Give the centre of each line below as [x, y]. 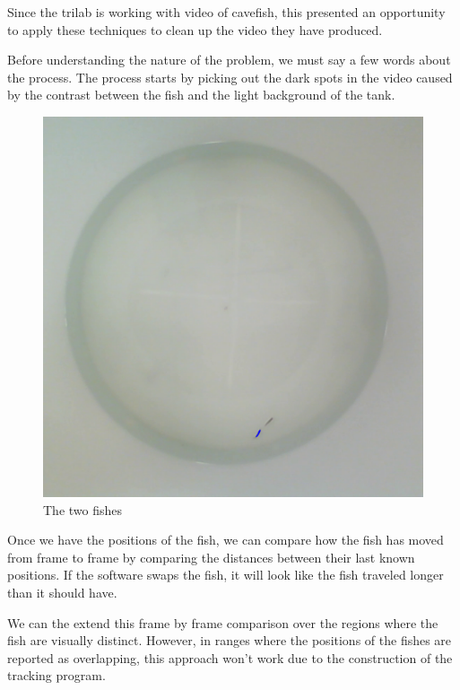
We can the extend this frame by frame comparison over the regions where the [223, 622]
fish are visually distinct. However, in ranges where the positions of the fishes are [230, 640]
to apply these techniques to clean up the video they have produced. [195, 29]
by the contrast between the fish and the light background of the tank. [201, 95]
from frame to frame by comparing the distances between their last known [211, 557]
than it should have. [62, 592]
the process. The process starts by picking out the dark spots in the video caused [230, 77]
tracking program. [56, 675]
